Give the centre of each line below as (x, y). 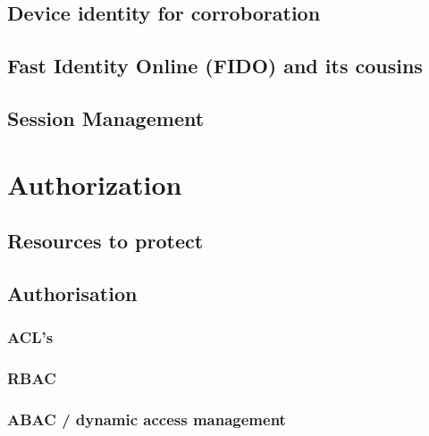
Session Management (106, 117)
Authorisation (72, 293)
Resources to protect (105, 241)
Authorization (95, 184)
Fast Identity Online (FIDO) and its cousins (215, 66)
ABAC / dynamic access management (147, 419)
